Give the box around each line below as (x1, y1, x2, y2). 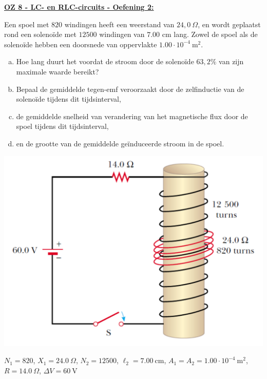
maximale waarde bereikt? (16, 66, 99, 77)
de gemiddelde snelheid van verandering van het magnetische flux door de (16, 110, 248, 121)
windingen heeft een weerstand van (64, 18, 175, 29)
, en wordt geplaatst (198, 18, 261, 29)
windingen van (99, 29, 145, 40)
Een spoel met (4, 18, 49, 29)
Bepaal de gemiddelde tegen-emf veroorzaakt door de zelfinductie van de (16, 83, 244, 94)
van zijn (219, 56, 244, 67)
